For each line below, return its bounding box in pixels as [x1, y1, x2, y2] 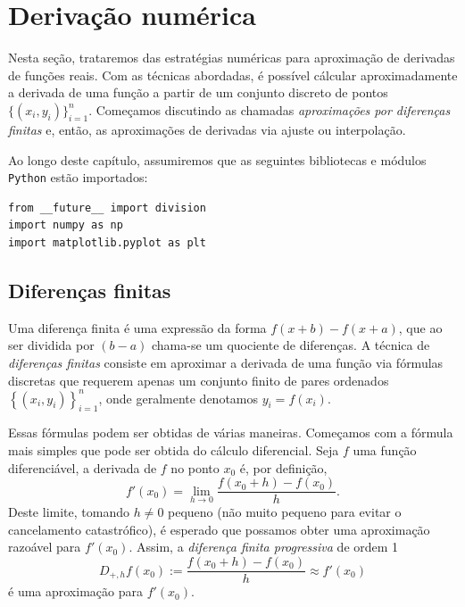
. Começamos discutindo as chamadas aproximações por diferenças [88, 100, 451, 119]
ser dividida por [8, 336, 95, 354]
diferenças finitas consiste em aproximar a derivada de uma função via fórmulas [8, 353, 444, 371]
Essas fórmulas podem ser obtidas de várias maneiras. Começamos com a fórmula [8, 423, 453, 442]
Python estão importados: [8, 168, 148, 187]
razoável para [8, 537, 81, 556]
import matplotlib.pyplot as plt [8, 236, 206, 249]
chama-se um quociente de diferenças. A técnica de [151, 336, 430, 354]
